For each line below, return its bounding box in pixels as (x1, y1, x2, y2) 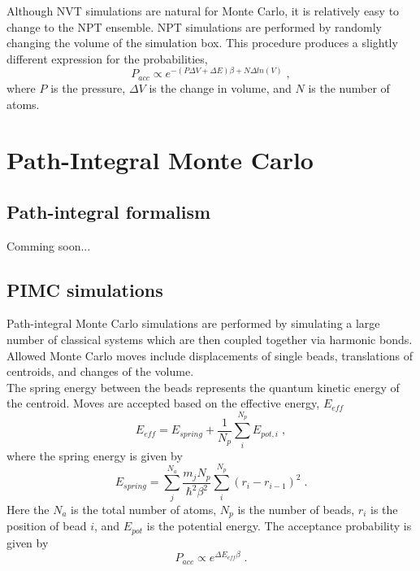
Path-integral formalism (6, 198, 211, 224)
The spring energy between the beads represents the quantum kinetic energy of (6, 378, 400, 395)
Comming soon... (6, 237, 91, 254)
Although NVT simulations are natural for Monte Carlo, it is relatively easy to (6, 2, 400, 19)
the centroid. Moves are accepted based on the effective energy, (6, 394, 320, 412)
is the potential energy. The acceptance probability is (146, 517, 412, 534)
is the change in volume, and (149, 79, 292, 96)
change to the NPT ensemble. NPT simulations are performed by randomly (6, 18, 382, 35)
